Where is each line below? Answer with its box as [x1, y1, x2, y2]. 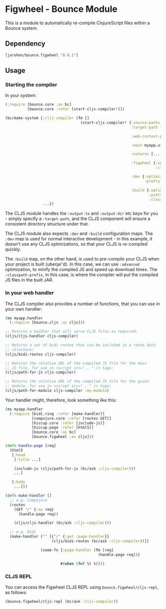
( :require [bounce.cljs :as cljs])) [9, 320, 85, 325]
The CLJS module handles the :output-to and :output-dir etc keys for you [5, 211, 158, 217]
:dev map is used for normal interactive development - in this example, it [5, 236, 153, 242]
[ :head [11, 452, 26, 457]
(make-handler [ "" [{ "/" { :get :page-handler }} [9, 534, 110, 539]
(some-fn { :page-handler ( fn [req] [40, 548, 114, 553]
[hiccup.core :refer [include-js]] [31, 420, 105, 426]
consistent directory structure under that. [5, 221, 89, 227]
